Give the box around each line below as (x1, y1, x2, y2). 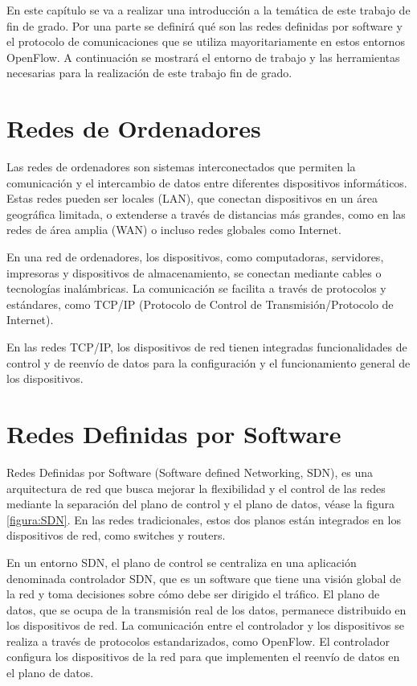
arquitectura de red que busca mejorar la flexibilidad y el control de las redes (6, 479, 386, 496)
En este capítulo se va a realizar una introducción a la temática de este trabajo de (6, 2, 411, 18)
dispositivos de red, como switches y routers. (6, 527, 226, 544)
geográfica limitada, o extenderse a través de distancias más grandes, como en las (6, 205, 406, 222)
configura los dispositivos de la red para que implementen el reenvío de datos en (6, 648, 400, 665)
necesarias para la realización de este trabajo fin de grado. (6, 64, 292, 81)
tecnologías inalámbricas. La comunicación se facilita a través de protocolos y (6, 280, 386, 297)
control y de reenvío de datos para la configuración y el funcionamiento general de (6, 354, 411, 371)
